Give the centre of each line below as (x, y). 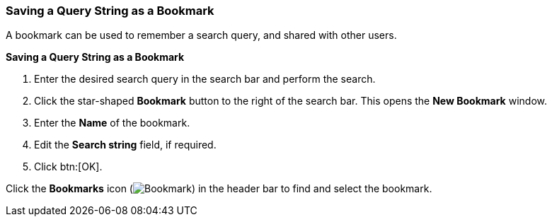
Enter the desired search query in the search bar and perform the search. (205, 79)
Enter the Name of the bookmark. (112, 123)
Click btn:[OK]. (68, 167)
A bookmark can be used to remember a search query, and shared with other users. (201, 35)
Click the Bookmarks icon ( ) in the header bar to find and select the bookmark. (219, 189)
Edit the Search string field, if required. (125, 145)
